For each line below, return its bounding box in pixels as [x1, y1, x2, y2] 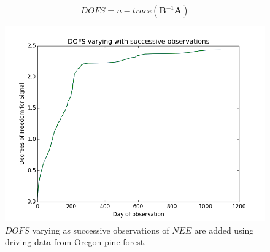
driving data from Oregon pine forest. [5, 235, 147, 248]
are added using [194, 223, 254, 236]
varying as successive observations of [32, 223, 169, 236]
